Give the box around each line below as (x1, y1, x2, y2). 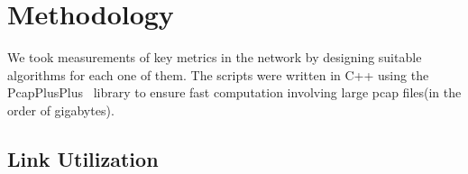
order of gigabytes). (7, 100, 115, 119)
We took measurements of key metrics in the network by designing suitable (7, 48, 422, 67)
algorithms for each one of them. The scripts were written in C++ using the (7, 65, 429, 84)
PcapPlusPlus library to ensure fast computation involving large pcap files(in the (7, 83, 462, 102)
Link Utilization (7, 144, 159, 172)
